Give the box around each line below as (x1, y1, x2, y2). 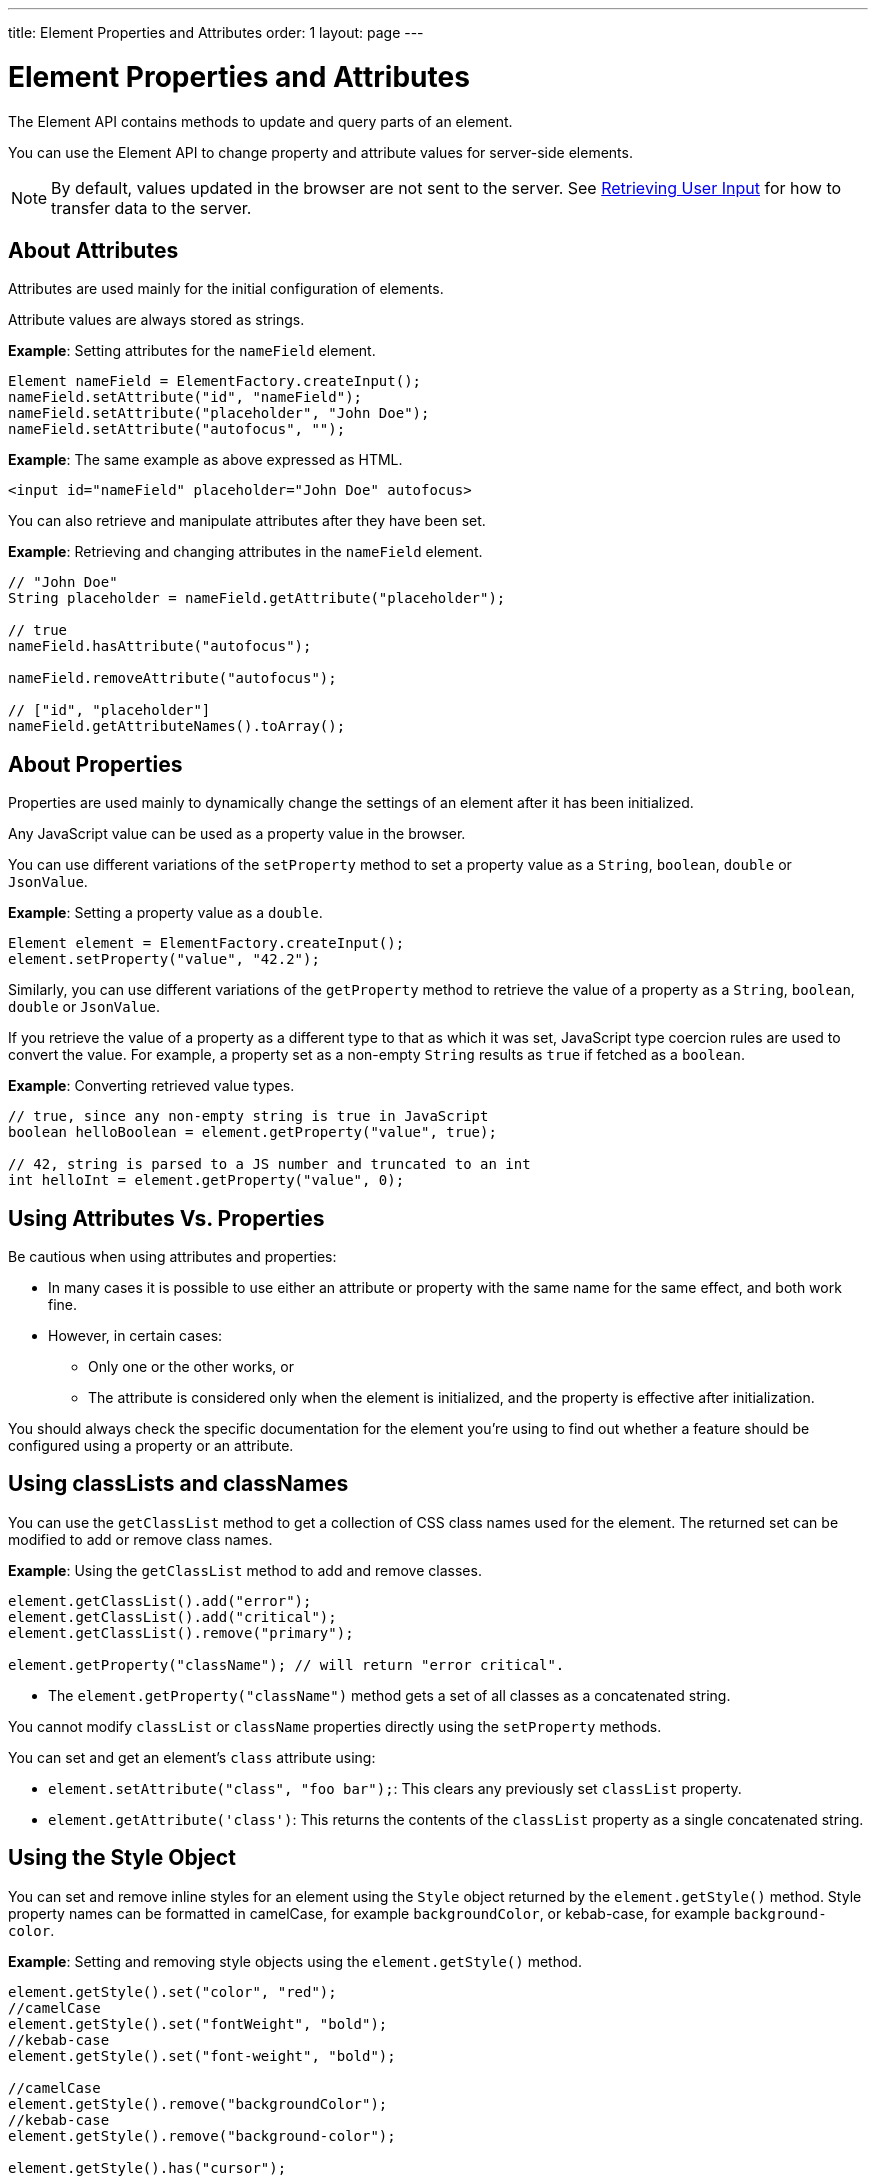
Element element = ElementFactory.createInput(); (8, 935, 405, 952)
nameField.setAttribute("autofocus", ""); (8, 421, 346, 438)
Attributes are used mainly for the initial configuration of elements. (8, 280, 444, 298)
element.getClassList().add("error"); (8, 1592, 312, 1609)
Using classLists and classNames (8, 1471, 349, 1497)
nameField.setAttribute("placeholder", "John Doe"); (8, 405, 430, 422)
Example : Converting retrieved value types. (8, 1077, 295, 1095)
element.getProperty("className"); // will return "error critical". (8, 1656, 565, 1673)
